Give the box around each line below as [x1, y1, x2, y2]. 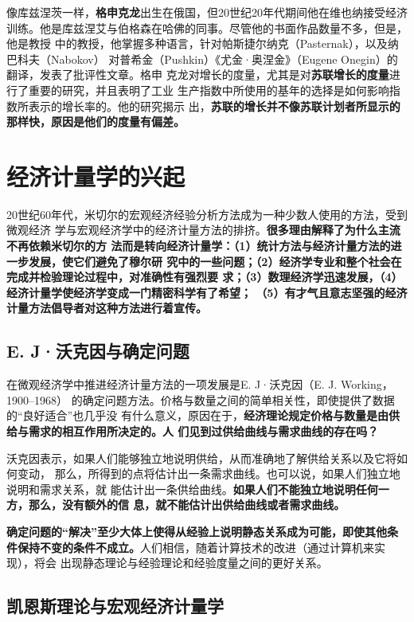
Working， [341, 376, 393, 393]
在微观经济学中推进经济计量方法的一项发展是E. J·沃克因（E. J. [6, 376, 338, 393]
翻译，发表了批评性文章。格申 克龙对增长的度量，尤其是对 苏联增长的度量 [6, 66, 389, 83]
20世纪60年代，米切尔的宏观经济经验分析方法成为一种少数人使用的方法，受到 [6, 205, 408, 222]
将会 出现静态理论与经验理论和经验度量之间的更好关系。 [33, 554, 328, 571]
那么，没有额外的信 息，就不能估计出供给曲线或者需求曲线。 [28, 496, 346, 513]
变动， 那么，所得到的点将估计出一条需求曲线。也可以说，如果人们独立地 [17, 465, 400, 482]
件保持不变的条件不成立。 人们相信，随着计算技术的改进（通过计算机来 [6, 538, 374, 555]
